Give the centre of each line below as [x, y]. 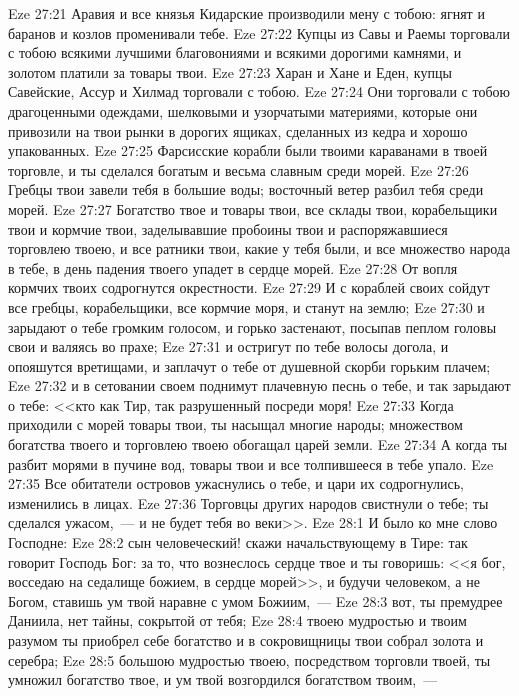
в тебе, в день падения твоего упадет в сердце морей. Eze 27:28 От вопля [233, 267]
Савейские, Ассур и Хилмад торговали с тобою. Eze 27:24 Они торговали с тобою [259, 91]
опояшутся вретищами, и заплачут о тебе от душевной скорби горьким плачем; [249, 365]
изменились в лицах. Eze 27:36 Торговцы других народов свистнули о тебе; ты [248, 502]
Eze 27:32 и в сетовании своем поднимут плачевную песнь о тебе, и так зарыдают [259, 385]
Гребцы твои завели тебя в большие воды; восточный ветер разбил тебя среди [246, 189]
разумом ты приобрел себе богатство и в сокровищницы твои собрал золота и [246, 640]
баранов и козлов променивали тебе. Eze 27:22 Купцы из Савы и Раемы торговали [259, 32]
